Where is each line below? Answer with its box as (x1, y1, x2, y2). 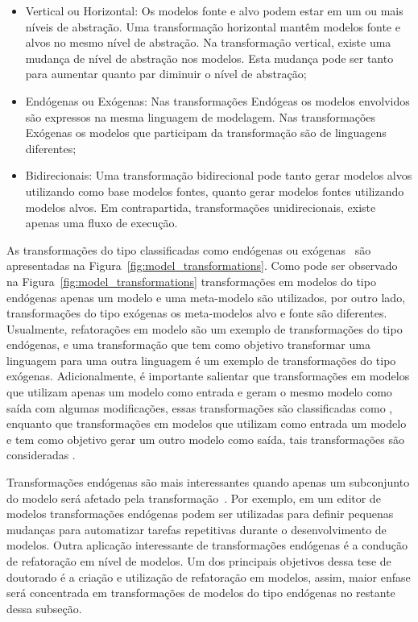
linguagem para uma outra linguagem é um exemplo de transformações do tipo (6, 351, 396, 368)
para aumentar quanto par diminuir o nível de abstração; (25, 65, 307, 82)
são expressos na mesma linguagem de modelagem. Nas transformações (25, 108, 376, 125)
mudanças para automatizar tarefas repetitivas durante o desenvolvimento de (6, 520, 387, 537)
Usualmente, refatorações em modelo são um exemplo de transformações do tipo (6, 320, 403, 337)
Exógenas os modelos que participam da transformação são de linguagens (25, 124, 387, 141)
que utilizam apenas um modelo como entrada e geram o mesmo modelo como (6, 384, 392, 400)
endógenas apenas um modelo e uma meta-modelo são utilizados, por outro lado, (6, 288, 406, 305)
